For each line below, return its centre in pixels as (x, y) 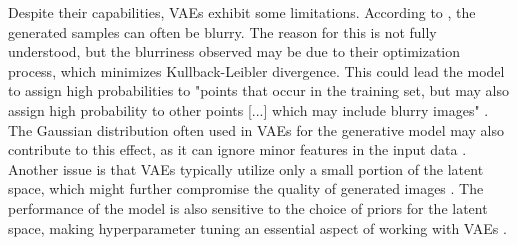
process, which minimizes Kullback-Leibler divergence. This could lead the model (256, 70)
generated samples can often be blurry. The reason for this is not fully (222, 31)
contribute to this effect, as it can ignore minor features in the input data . (237, 149)
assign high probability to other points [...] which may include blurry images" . (248, 109)
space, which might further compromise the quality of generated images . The (246, 188)
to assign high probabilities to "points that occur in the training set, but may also (258, 90)
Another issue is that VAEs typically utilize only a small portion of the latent (246, 168)
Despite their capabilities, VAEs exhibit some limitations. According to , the (242, 12)
